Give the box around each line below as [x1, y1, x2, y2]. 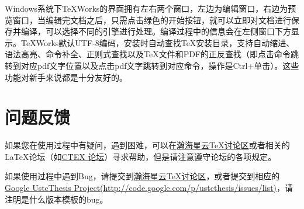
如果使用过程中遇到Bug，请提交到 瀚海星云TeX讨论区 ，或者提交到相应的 [5, 170, 280, 182]
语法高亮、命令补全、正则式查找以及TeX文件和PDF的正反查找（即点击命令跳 [5, 48, 299, 60]
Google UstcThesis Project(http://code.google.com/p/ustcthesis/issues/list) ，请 [5, 182, 293, 194]
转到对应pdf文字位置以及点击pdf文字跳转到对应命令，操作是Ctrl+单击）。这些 [5, 59, 299, 71]
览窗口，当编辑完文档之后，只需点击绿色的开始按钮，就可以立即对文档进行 [5, 13, 291, 26]
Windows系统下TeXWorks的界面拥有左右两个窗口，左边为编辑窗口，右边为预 [5, 2, 296, 14]
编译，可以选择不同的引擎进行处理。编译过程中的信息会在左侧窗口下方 [20, 25, 291, 37]
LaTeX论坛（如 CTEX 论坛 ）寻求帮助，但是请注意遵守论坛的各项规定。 [5, 150, 277, 162]
